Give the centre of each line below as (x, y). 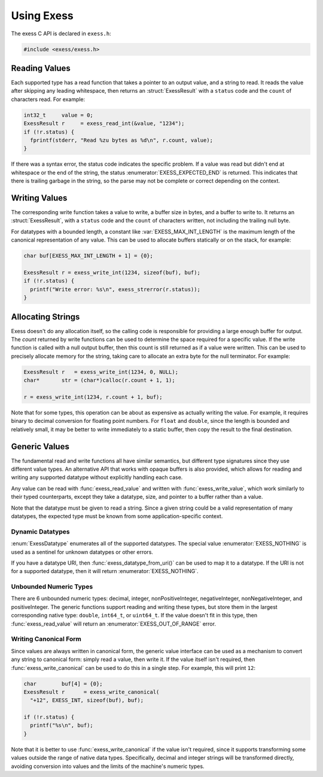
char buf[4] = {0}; (63, 684)
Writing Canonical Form (46, 639)
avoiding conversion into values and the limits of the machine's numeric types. (108, 766)
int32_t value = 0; (59, 115)
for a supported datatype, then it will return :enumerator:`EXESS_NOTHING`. (105, 571)
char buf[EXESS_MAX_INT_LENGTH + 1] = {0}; (89, 256)
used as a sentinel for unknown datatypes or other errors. (82, 552)
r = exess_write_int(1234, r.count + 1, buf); (93, 397)
